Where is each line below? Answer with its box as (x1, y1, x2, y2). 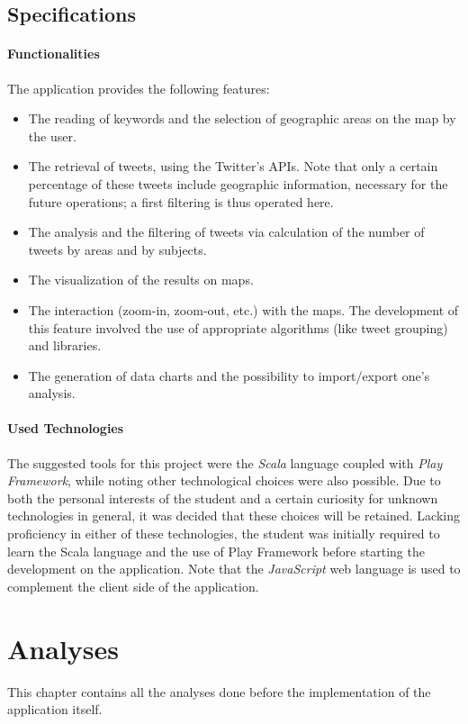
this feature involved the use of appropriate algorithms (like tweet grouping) (28, 318, 448, 337)
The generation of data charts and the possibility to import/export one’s (28, 366, 430, 385)
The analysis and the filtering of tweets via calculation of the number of (28, 222, 425, 241)
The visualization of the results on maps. (28, 270, 254, 289)
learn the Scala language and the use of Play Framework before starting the (7, 541, 425, 560)
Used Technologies (7, 419, 124, 438)
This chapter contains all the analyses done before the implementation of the (7, 682, 431, 701)
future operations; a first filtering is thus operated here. (28, 192, 334, 211)
